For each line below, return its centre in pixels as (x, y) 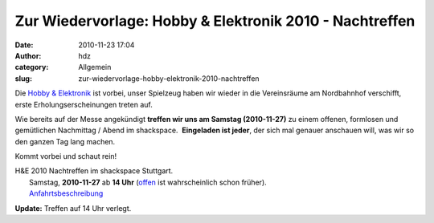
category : (32, 67)
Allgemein (95, 67)
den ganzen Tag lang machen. (65, 141)
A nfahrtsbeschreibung (66, 193)
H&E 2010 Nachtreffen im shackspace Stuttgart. (94, 171)
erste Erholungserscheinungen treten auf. (84, 104)
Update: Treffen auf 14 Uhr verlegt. (73, 208)
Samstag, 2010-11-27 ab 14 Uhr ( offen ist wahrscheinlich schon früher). (148, 182)
